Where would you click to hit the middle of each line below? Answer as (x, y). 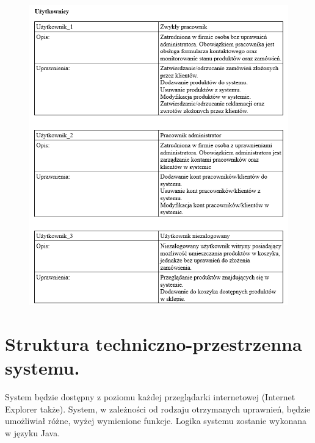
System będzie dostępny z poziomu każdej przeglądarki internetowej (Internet (150, 397)
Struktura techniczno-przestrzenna (154, 344)
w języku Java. (33, 433)
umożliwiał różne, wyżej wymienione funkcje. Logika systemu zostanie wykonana (156, 421)
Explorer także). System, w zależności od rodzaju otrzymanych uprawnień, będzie (158, 409)
